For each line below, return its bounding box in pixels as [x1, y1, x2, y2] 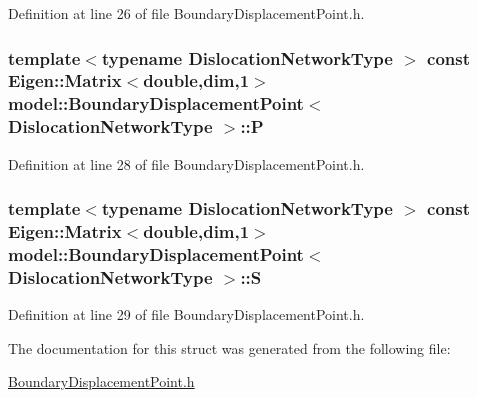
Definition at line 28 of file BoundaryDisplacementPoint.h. [8, 153, 365, 174]
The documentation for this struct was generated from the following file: [8, 337, 451, 358]
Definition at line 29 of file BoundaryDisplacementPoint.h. [8, 304, 365, 325]
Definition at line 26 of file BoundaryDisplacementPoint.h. [8, 3, 365, 23]
